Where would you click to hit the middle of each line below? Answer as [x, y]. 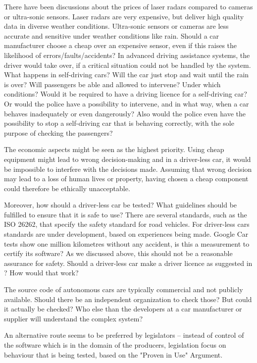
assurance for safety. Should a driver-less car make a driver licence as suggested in [128, 263]
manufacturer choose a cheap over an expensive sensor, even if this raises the [121, 45]
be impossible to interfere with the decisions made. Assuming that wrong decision [128, 169]
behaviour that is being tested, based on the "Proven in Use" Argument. [113, 354]
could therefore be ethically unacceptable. [67, 188]
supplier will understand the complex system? [73, 318]
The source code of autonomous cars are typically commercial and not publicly [124, 289]
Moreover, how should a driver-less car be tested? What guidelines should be [121, 205]
